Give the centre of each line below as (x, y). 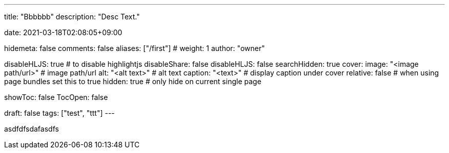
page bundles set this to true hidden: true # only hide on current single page (133, 81)
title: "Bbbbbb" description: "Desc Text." (72, 17)
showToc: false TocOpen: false (56, 97)
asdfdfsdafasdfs (32, 129)
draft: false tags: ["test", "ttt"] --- (59, 113)
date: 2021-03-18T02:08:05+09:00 (63, 32)
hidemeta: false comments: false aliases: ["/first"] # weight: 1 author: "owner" (135, 48)
